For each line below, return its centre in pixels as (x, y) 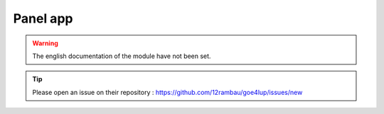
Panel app (43, 18)
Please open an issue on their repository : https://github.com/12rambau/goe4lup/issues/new (167, 92)
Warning (45, 43)
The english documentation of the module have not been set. (122, 56)
